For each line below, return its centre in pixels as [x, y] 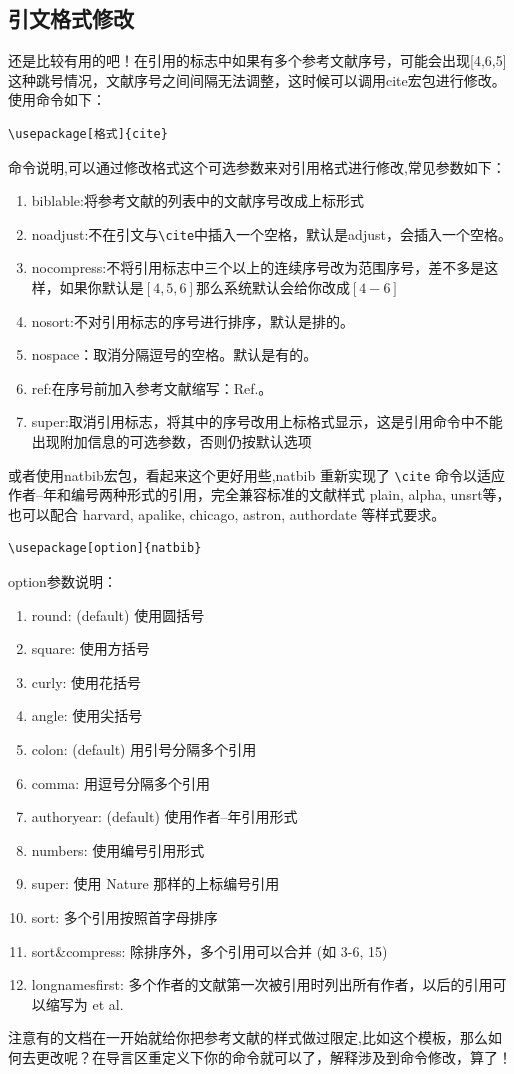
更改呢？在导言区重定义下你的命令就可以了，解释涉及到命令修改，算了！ [273, 1056]
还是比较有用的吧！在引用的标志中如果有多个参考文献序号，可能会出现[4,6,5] [257, 60]
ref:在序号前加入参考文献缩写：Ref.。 [152, 387]
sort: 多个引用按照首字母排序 [124, 916]
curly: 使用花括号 [86, 681]
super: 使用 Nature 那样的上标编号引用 [155, 883]
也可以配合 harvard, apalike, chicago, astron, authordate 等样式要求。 [227, 513]
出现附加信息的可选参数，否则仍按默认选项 [171, 440]
